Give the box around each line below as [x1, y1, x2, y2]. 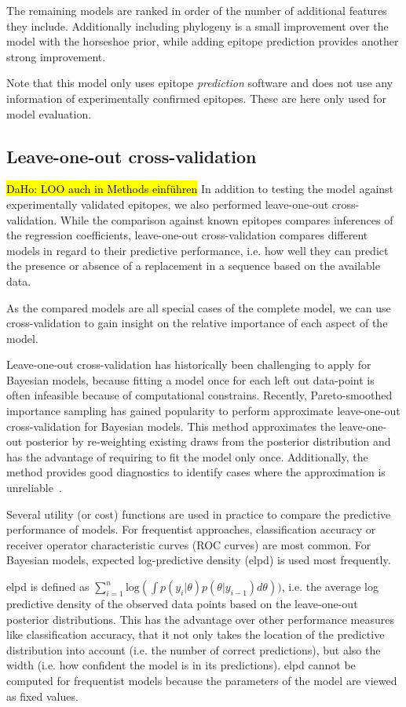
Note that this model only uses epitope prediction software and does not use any [6, 75, 393, 91]
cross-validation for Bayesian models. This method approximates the [6, 417, 336, 434]
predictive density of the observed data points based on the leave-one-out [6, 596, 358, 612]
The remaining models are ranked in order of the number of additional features [6, 2, 387, 18]
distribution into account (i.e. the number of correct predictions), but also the [6, 641, 381, 658]
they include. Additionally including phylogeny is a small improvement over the [6, 17, 389, 34]
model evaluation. [6, 105, 92, 122]
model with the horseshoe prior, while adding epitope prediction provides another [6, 33, 399, 49]
